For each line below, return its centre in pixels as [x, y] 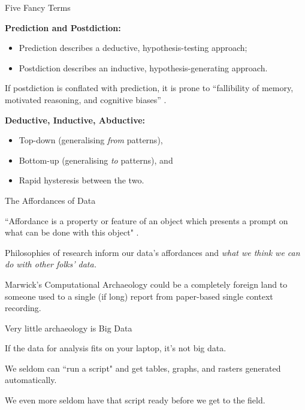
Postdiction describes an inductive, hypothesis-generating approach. [143, 67]
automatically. [31, 380]
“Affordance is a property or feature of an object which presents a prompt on [147, 220]
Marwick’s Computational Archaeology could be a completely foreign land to [146, 284]
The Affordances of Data [50, 200]
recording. [23, 308]
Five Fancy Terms [38, 7]
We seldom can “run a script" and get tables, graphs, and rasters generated [143, 368]
